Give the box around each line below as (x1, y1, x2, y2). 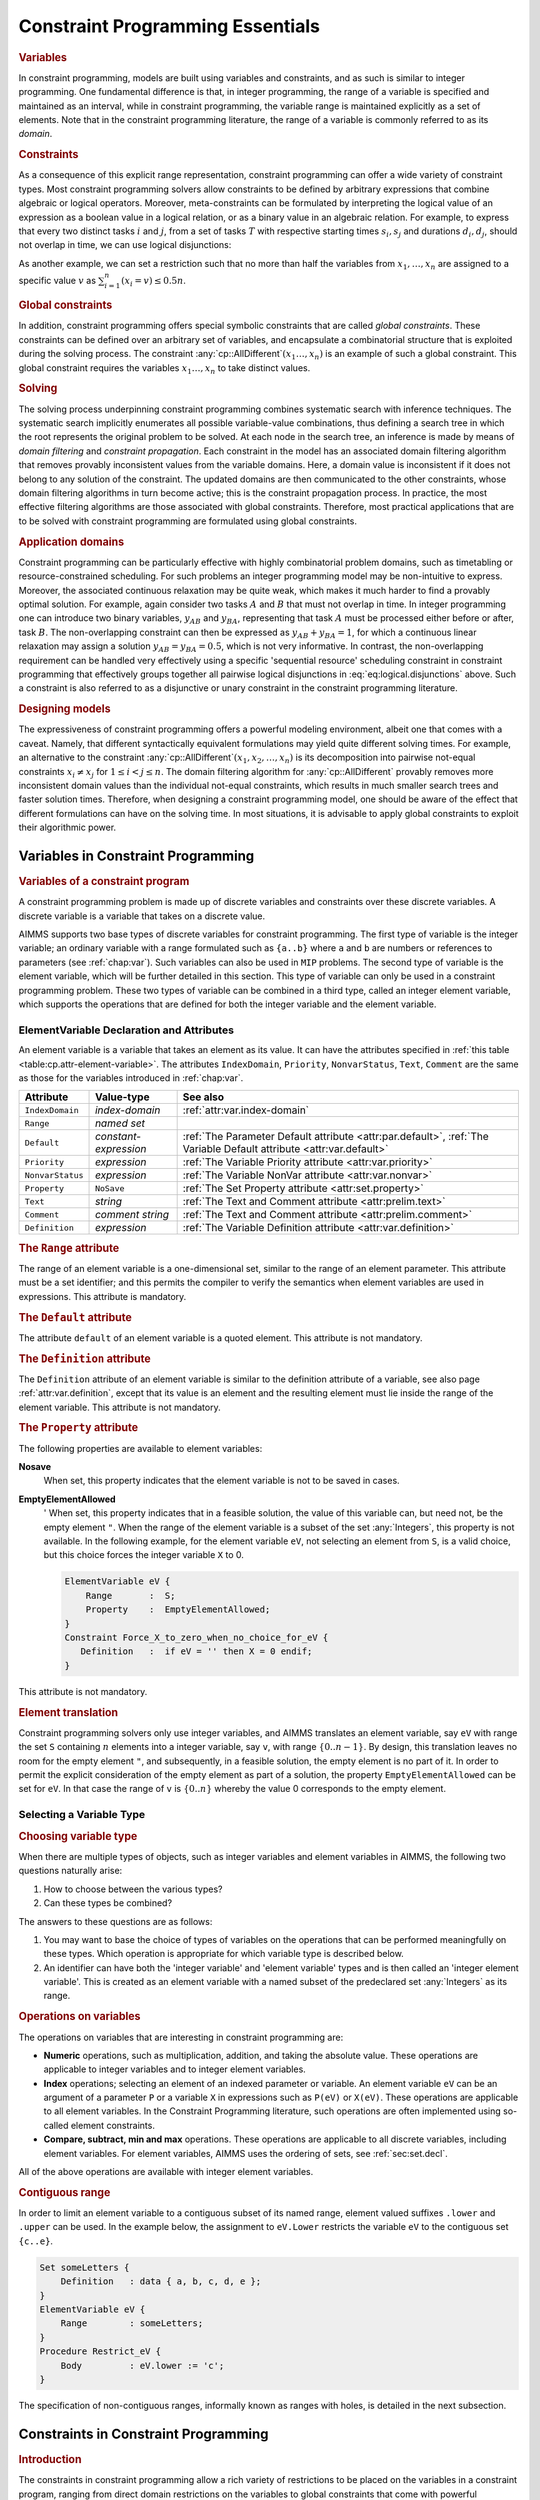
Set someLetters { (39, 2261, 130, 2273)
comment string (95, 1208, 170, 1222)
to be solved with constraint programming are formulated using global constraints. (18, 515, 357, 527)
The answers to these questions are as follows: (18, 1915, 213, 1927)
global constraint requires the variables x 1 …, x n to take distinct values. (18, 361, 311, 376)
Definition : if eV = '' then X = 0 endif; (80, 1646, 313, 1657)
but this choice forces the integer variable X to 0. (43, 1549, 245, 1561)
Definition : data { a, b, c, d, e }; (60, 2276, 262, 2287)
